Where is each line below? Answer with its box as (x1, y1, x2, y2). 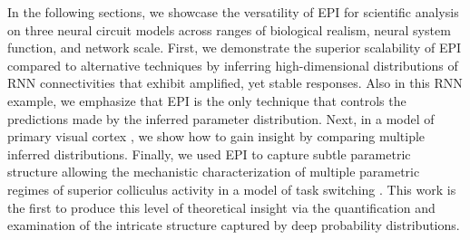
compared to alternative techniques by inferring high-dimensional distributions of (7, 55, 458, 74)
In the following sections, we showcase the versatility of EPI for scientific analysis (7, 3, 459, 21)
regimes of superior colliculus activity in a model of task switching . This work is (7, 179, 456, 198)
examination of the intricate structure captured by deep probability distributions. (7, 216, 460, 235)
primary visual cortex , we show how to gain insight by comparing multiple (7, 127, 426, 146)
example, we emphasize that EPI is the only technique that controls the (7, 91, 406, 110)
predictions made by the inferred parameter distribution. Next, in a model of (7, 109, 435, 128)
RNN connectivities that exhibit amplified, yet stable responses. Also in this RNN (7, 73, 463, 92)
